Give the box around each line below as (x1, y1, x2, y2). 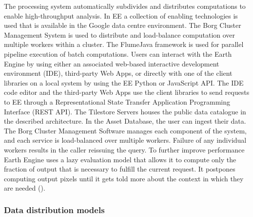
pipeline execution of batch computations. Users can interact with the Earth (4, 48, 232, 59)
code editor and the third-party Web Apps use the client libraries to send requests (4, 87, 250, 97)
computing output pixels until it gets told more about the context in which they (4, 173, 244, 183)
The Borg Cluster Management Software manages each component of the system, (4, 125, 247, 135)
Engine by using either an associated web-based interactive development (4, 58, 219, 68)
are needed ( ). (4, 183, 45, 193)
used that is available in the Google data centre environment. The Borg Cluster (4, 20, 241, 30)
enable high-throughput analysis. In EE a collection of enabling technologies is (4, 10, 238, 21)
